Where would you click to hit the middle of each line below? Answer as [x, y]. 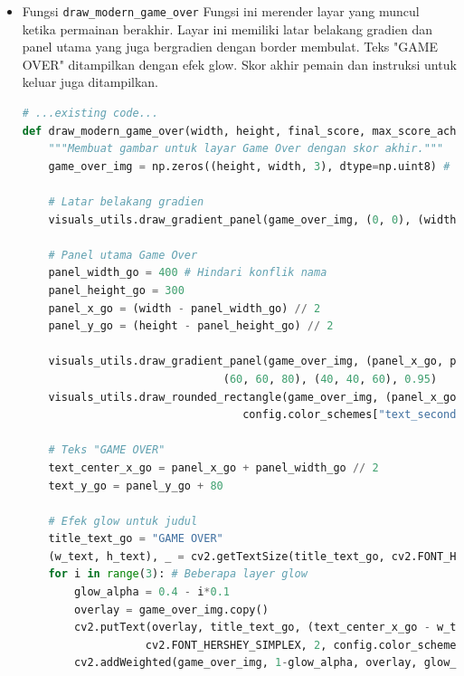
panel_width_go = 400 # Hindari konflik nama [188, 273]
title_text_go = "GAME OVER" [136, 539]
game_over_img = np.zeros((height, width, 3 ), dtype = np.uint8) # [249, 166]
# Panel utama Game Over [123, 255]
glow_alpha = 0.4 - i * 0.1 [152, 592]
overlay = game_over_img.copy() [171, 609]
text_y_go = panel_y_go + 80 [136, 486]
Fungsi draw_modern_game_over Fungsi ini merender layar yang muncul [221, 11]
